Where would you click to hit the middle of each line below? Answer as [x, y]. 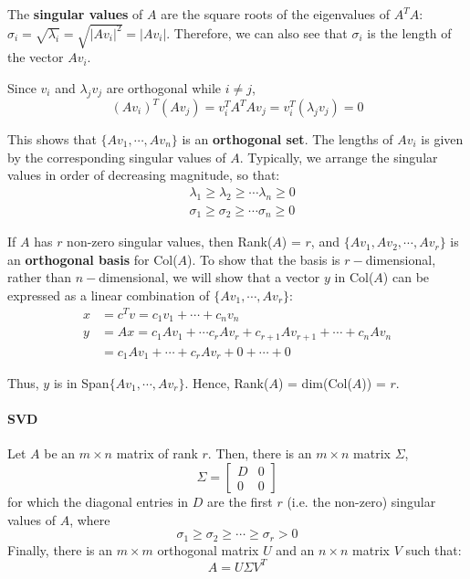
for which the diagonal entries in [98, 502]
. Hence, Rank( [227, 383]
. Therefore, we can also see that [257, 32]
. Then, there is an [260, 453]
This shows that [52, 139]
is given [442, 139]
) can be [406, 277]
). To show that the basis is [264, 259]
